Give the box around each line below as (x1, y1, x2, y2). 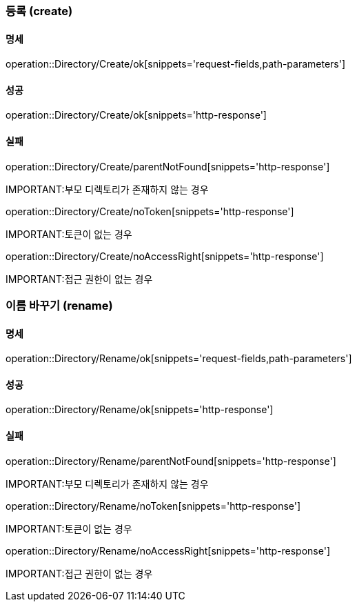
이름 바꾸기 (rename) (6, 299, 113, 313)
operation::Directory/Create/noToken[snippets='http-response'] (6, 205, 294, 217)
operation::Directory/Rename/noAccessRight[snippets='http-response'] (6, 544, 330, 557)
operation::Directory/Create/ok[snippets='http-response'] (6, 109, 267, 121)
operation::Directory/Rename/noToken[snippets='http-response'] (6, 499, 301, 512)
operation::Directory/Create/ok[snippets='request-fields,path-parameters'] (6, 58, 346, 70)
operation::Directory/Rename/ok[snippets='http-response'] (6, 404, 274, 416)
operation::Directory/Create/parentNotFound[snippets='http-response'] (6, 160, 330, 172)
